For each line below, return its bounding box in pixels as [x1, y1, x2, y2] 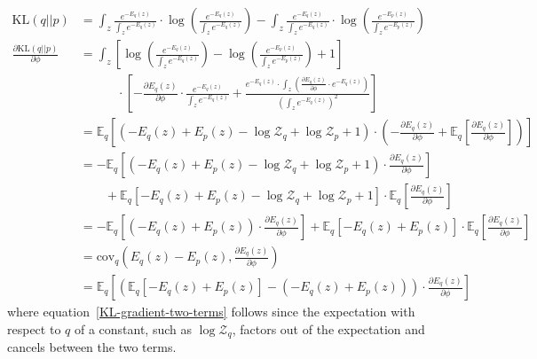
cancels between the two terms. [7, 338, 177, 356]
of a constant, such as [74, 319, 193, 338]
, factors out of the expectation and [232, 319, 425, 338]
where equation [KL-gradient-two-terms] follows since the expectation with [7, 302, 415, 321]
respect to [7, 319, 61, 338]
